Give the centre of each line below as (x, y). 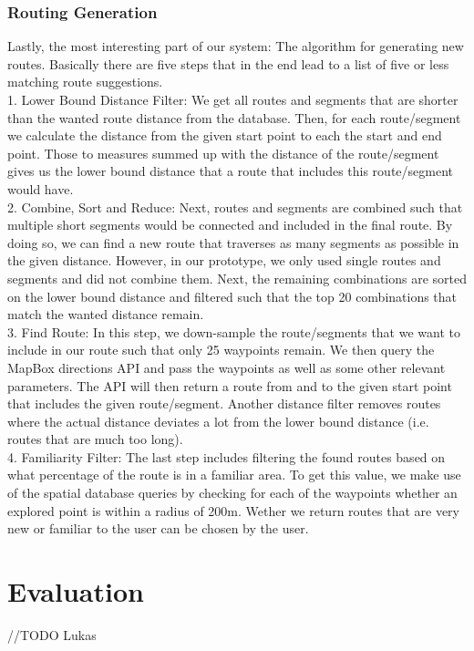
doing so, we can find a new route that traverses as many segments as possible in (233, 242)
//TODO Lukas (52, 634)
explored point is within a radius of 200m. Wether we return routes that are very (234, 510)
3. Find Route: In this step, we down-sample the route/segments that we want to (234, 331)
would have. (41, 188)
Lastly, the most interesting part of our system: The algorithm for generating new (236, 46)
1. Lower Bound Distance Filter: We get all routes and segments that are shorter (233, 99)
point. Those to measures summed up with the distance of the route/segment (223, 153)
